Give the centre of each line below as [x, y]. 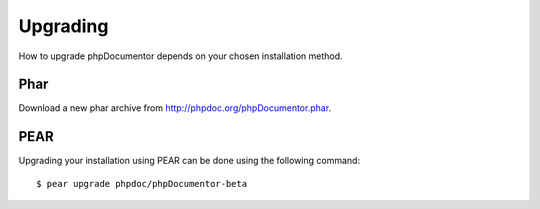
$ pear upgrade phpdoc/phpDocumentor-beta [142, 183]
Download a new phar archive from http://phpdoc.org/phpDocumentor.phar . [175, 108]
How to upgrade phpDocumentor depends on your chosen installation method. [181, 56]
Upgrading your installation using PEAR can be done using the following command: [189, 161]
